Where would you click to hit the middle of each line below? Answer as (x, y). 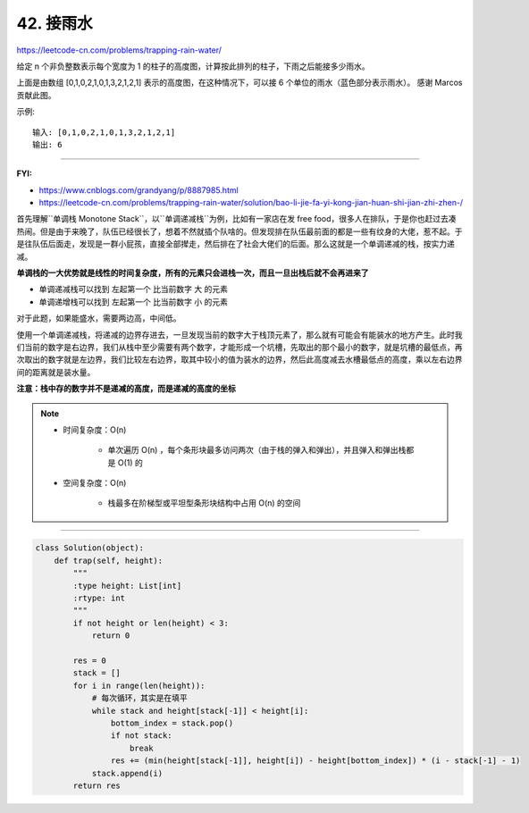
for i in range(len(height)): (139, 685)
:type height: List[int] (127, 586)
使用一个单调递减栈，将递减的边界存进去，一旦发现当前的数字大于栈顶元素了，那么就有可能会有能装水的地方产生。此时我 (239, 334)
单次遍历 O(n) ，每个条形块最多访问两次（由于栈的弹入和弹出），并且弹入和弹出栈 (257, 450)
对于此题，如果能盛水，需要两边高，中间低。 (99, 318)
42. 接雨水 (55, 23)
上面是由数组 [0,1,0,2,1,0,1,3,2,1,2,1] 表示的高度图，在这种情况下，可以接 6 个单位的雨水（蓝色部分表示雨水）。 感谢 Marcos (239, 83)
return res (97, 785)
